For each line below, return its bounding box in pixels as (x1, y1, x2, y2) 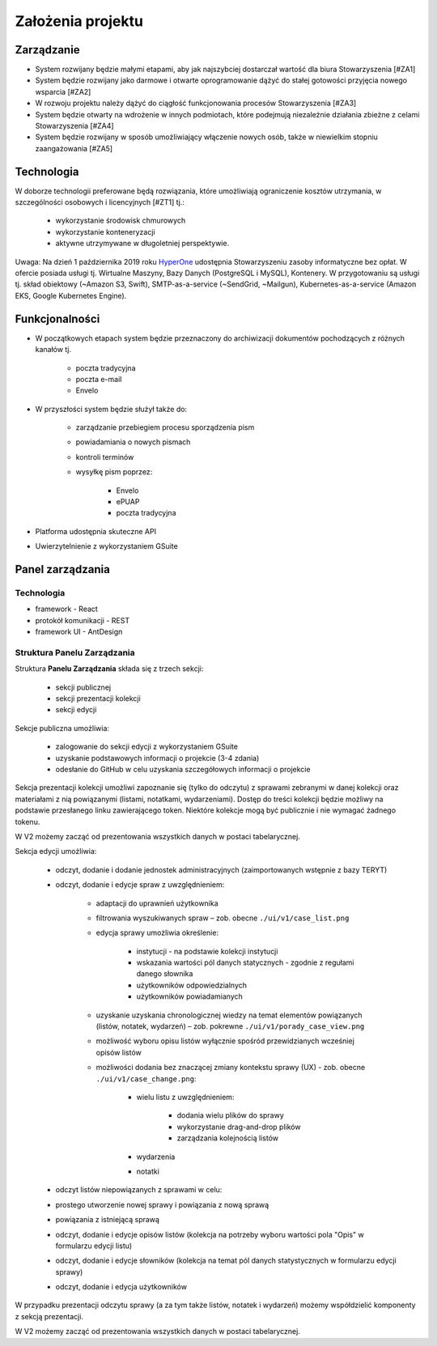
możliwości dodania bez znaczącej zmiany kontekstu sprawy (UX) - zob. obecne (95, 1063, 366, 1072)
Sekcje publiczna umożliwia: (15, 723, 109, 732)
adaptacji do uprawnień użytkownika (95, 898, 218, 908)
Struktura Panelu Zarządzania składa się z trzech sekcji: (15, 664, 204, 673)
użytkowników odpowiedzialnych (136, 980, 247, 990)
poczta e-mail (75, 374, 122, 384)
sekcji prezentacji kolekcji (55, 694, 141, 703)
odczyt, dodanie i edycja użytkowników (55, 1282, 188, 1292)
